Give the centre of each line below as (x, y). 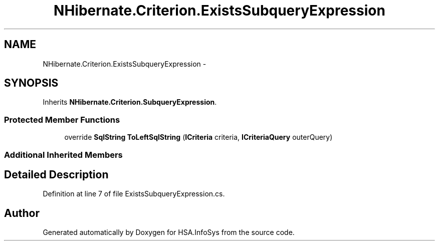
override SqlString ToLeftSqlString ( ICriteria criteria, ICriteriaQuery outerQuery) (198, 137)
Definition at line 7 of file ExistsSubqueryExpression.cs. (134, 194)
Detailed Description (56, 174)
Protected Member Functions (62, 119)
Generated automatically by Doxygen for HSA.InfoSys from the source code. (169, 232)
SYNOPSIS (31, 83)
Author (22, 213)
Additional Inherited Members (63, 155)
